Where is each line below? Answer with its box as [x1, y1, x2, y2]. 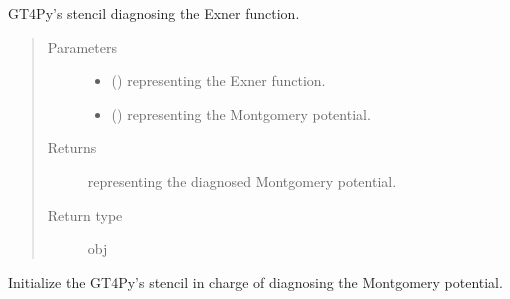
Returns [47, 137, 97, 158]
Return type [47, 204, 123, 225]
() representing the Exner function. [111, 70, 326, 91]
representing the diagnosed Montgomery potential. [87, 170, 397, 191]
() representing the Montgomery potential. [111, 103, 371, 124]
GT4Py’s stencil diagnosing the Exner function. [8, 3, 300, 23]
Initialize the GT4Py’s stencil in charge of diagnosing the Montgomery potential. [8, 271, 503, 292]
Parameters [47, 36, 117, 57]
